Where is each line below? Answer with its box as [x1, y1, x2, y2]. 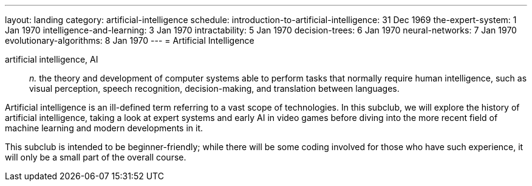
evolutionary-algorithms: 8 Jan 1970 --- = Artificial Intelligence [5, 35, 254, 46]
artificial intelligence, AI [5, 54, 98, 64]
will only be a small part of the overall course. [5, 152, 186, 162]
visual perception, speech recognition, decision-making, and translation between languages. [29, 83, 400, 94]
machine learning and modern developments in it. [5, 123, 203, 133]
